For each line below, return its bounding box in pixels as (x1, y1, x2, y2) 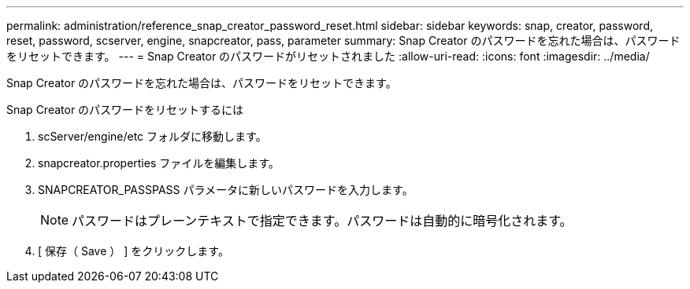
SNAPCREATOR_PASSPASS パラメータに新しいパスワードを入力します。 (38, 183, 414, 196)
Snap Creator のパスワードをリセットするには (6, 103, 244, 116)
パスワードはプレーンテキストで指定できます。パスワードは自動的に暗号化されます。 (72, 213, 573, 229)
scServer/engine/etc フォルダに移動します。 (38, 130, 267, 143)
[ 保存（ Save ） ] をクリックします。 (38, 244, 229, 258)
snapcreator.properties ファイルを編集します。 (38, 156, 280, 170)
